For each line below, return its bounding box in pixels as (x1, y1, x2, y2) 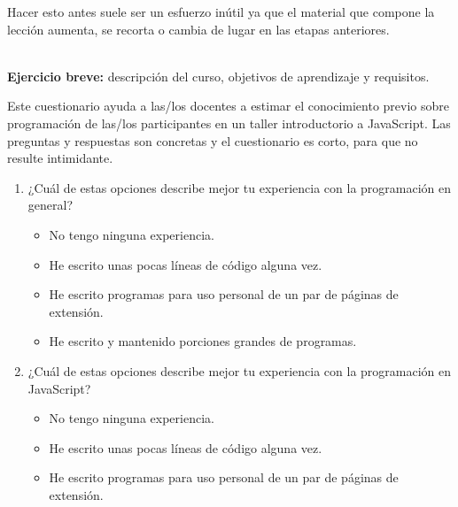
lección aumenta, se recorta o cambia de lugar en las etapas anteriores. (7, 19, 390, 38)
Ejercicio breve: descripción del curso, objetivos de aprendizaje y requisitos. (7, 66, 430, 85)
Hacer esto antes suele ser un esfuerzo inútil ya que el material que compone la (7, 3, 435, 20)
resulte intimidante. (7, 149, 113, 167)
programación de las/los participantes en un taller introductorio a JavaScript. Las (7, 113, 451, 132)
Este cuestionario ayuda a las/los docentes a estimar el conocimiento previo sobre (7, 96, 449, 115)
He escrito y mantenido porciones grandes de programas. (49, 332, 357, 350)
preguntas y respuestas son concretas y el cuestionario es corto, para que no (7, 131, 418, 150)
